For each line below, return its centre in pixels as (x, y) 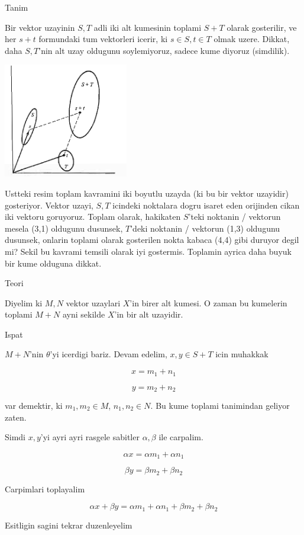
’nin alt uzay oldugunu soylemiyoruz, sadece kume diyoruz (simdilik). (164, 50)
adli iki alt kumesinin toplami (148, 27)
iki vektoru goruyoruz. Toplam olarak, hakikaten (93, 217)
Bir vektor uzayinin (40, 27)
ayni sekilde (84, 314)
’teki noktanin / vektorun (235, 217)
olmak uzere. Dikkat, (252, 39)
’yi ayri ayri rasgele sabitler (90, 437)
